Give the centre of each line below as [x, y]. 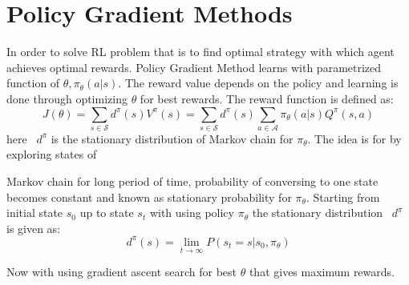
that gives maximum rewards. [322, 272]
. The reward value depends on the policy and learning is [258, 83]
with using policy [192, 213]
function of [33, 83]
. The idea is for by [354, 138]
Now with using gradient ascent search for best [122, 272]
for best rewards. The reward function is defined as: [267, 98]
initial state [35, 213]
